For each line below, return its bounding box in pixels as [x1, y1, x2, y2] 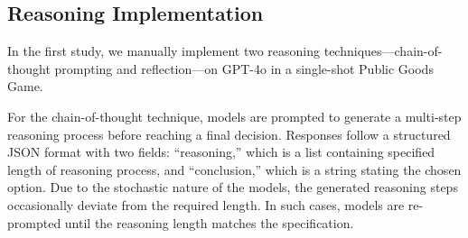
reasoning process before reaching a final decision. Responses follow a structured [7, 124, 451, 143]
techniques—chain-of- [323, 41, 443, 60]
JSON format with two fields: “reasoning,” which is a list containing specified [7, 142, 435, 161]
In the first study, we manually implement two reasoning [7, 41, 321, 60]
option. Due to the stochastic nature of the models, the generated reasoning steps [7, 178, 458, 197]
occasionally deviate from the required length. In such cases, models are [7, 195, 405, 214]
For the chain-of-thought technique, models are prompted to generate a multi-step [7, 106, 462, 125]
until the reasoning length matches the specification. [64, 213, 354, 232]
